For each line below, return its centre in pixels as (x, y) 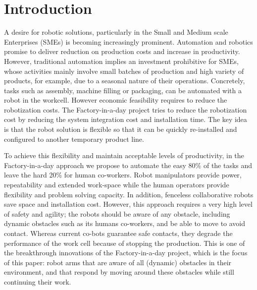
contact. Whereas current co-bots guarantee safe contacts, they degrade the (118, 233)
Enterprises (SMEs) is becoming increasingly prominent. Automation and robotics (128, 41)
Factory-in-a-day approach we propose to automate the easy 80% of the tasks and (128, 165)
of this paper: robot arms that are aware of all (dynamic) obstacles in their (118, 262)
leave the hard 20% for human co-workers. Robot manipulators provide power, (123, 175)
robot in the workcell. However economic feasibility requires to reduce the (116, 100)
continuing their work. (38, 281)
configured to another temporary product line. (74, 139)
